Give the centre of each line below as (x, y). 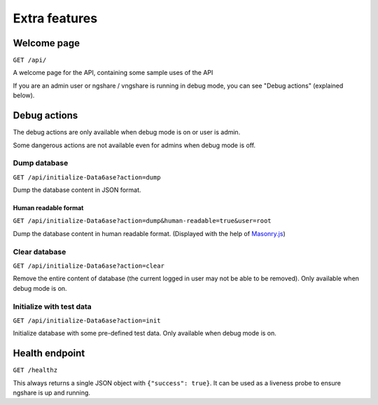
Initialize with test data (52, 306)
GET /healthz (35, 370)
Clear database (40, 252)
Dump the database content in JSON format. (77, 190)
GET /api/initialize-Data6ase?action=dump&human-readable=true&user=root (142, 221)
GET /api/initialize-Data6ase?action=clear (89, 266)
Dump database (41, 163)
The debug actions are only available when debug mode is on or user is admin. (127, 132)
